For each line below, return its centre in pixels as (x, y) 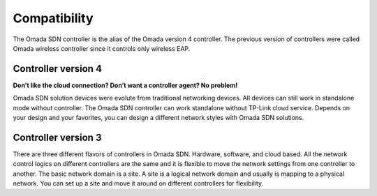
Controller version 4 (58, 69)
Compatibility (53, 18)
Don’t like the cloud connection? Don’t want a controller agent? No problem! (125, 85)
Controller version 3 (57, 137)
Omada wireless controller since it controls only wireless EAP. (102, 48)
